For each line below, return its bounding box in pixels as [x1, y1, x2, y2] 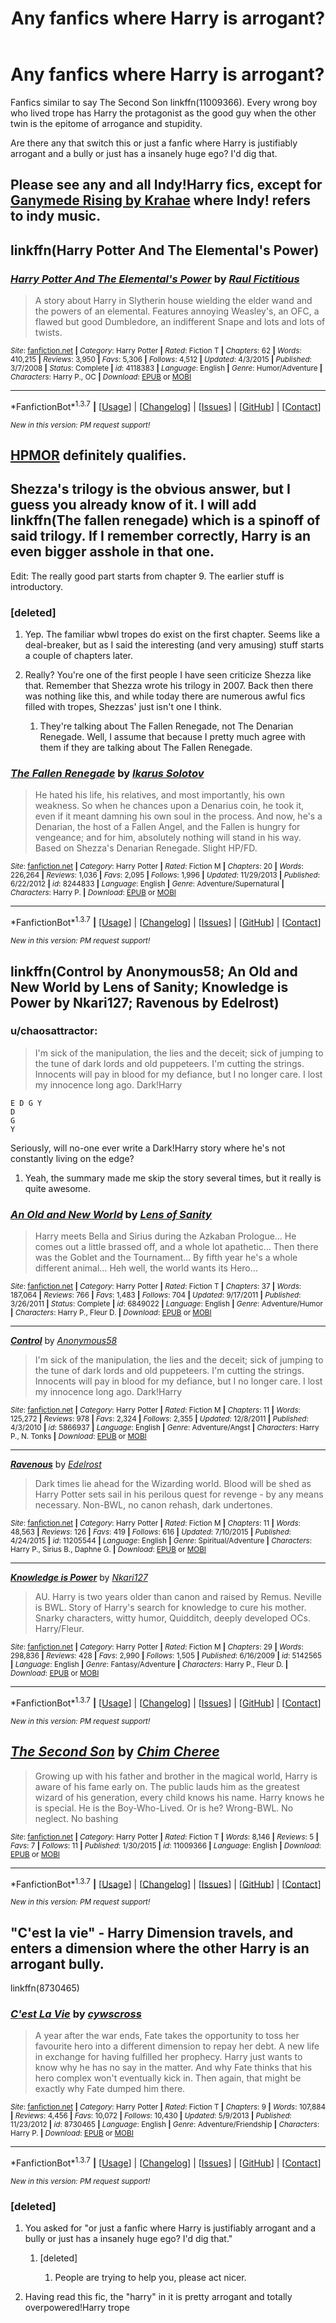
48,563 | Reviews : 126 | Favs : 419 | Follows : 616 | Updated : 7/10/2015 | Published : [10, 1527, 292, 1537]
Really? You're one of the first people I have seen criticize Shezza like [24, 669, 312, 681]
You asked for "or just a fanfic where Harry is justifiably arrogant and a [24, 2222, 317, 2234]
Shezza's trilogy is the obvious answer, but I [10, 481, 291, 498]
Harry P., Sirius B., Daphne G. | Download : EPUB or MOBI [10, 1545, 207, 1555]
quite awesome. [24, 1182, 92, 1194]
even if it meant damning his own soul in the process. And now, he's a [34, 810, 323, 822]
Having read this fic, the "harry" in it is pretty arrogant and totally [24, 2291, 293, 2303]
